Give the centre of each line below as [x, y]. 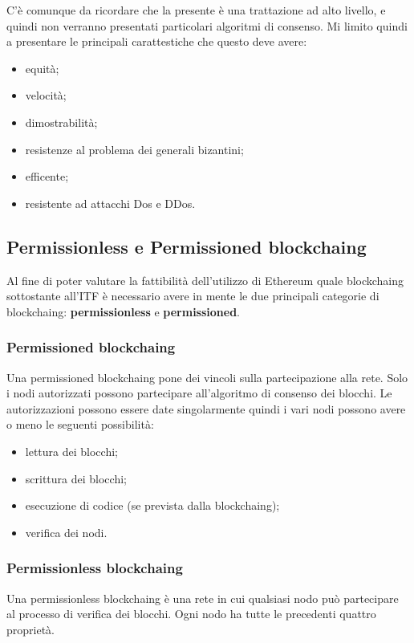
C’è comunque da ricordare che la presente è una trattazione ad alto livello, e [196, 10]
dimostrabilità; [61, 122]
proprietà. [30, 629]
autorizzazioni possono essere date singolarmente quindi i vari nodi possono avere [206, 408]
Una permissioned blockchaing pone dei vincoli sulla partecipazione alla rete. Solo [207, 377]
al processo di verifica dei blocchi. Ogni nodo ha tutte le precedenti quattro [191, 614]
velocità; [46, 95]
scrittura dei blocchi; [76, 478]
